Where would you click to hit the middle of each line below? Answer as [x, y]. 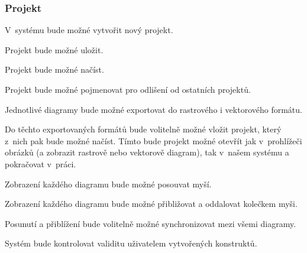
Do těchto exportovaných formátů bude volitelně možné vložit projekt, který [143, 129]
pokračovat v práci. [41, 163]
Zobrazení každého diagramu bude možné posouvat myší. [108, 184]
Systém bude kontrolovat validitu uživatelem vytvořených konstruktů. [131, 243]
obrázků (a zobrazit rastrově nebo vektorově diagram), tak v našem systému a [147, 152]
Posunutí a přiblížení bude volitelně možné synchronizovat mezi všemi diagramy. [151, 223]
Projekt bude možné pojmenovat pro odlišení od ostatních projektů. [128, 89]
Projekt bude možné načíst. [54, 69]
